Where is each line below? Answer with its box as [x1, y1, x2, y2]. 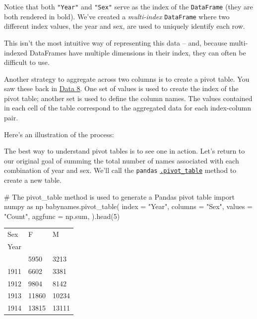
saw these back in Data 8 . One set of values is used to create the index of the [4, 83, 239, 94]
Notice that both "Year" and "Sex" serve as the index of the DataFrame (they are [4, 1, 253, 11]
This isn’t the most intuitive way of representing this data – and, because [4, 37, 227, 48]
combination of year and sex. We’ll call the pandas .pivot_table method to [4, 165, 237, 175]
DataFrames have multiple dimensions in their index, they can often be [29, 47, 246, 57]
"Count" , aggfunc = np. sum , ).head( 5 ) [4, 211, 120, 221]
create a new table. [4, 175, 62, 185]
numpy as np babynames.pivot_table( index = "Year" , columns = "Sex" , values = [4, 201, 253, 212]
